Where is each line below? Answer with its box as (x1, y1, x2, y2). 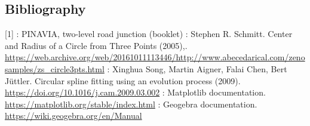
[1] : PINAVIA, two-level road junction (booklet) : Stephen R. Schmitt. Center (5, 27, 293, 40)
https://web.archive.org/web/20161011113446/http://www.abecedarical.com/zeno (5, 51, 305, 63)
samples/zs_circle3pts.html (5, 62, 105, 75)
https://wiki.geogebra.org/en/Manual (5, 109, 142, 122)
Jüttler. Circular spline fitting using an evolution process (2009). (5, 74, 241, 87)
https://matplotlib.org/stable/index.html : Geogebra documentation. (5, 97, 257, 110)
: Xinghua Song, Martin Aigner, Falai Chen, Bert (107, 62, 287, 75)
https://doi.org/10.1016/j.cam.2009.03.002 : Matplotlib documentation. (5, 86, 266, 99)
